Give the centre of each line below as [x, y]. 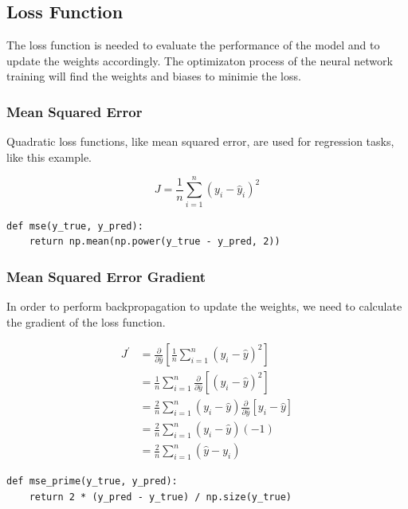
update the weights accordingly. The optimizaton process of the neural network [200, 60]
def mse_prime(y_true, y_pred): [92, 482]
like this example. [49, 157]
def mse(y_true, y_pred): [75, 226]
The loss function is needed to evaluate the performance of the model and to [193, 45]
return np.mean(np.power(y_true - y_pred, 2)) [155, 242]
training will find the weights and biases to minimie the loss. [154, 76]
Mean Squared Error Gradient [106, 276]
